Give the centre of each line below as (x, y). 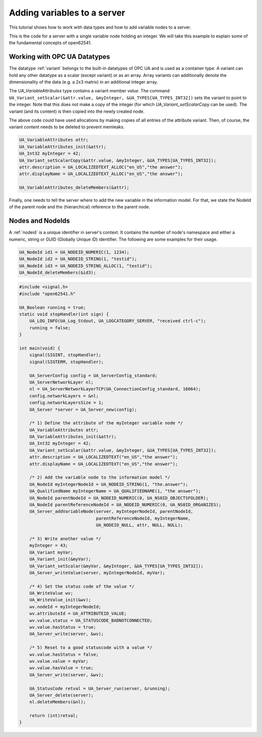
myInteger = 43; (49, 545)
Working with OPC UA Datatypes (59, 57)
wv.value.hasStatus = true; (63, 627)
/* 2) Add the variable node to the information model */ (100, 477)
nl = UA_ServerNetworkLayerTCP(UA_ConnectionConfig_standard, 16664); (115, 389)
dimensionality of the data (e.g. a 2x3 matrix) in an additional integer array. (83, 82)
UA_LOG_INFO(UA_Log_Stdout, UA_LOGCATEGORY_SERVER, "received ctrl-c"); (118, 321)
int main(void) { (40, 348)
